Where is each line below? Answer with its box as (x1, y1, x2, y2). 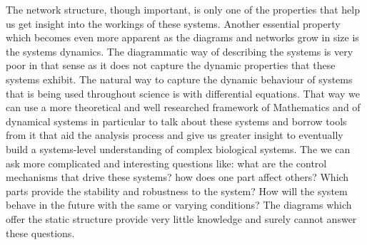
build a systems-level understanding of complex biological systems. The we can (6, 141, 351, 156)
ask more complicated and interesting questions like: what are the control (6, 155, 327, 170)
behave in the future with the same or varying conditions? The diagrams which (6, 197, 352, 212)
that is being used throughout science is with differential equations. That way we (6, 85, 360, 100)
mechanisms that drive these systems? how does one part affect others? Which (6, 170, 349, 184)
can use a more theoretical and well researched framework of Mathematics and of (6, 100, 361, 115)
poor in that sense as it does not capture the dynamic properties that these (6, 58, 336, 73)
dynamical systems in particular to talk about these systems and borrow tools (6, 113, 347, 128)
